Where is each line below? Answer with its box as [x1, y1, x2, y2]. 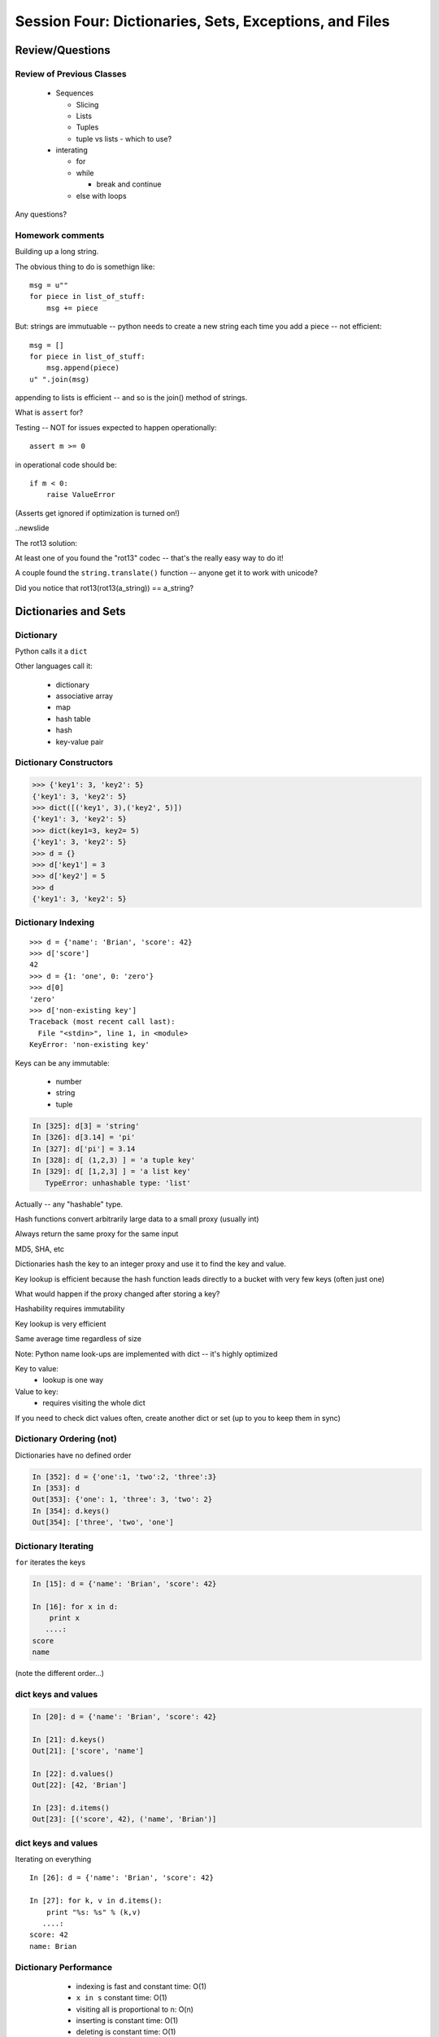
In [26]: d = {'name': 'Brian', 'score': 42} [29, 1873, 215, 1882]
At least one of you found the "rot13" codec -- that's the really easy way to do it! [15, 552, 284, 562]
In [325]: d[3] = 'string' [32, 1121, 140, 1130]
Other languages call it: [15, 661, 93, 671]
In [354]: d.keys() [32, 1506, 110, 1516]
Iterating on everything [15, 1854, 92, 1864]
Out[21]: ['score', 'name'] [32, 1746, 144, 1755]
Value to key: [15, 1386, 59, 1397]
